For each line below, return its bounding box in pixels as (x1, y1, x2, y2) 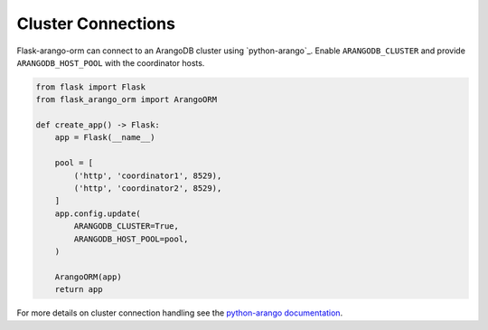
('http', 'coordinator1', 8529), (73, 170, 222, 181)
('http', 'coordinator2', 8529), (73, 184, 222, 193)
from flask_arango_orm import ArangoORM (35, 95, 217, 105)
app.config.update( (54, 208, 142, 219)
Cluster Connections (16, 14, 176, 33)
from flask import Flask (35, 81, 146, 92)
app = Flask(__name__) (54, 132, 155, 143)
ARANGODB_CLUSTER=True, (73, 222, 180, 231)
